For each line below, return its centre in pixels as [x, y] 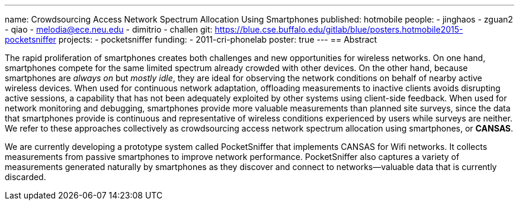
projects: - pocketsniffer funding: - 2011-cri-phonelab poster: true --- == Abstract [218, 39]
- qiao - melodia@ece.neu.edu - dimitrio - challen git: [109, 29]
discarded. [25, 177]
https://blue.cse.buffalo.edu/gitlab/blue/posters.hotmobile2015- [339, 29]
